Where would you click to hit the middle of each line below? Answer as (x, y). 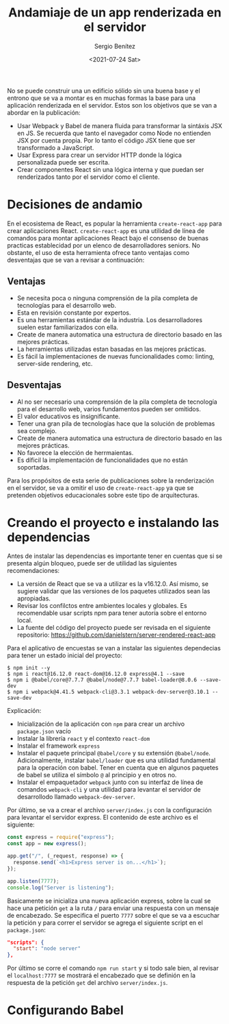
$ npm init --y (29, 668)
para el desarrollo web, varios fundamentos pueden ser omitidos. (109, 409)
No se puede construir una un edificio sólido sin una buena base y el (104, 90)
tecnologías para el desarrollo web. (67, 305)
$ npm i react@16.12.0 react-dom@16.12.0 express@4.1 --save (96, 674)
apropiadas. (34, 598)
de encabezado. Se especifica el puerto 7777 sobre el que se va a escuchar (113, 915)
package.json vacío (44, 731)
